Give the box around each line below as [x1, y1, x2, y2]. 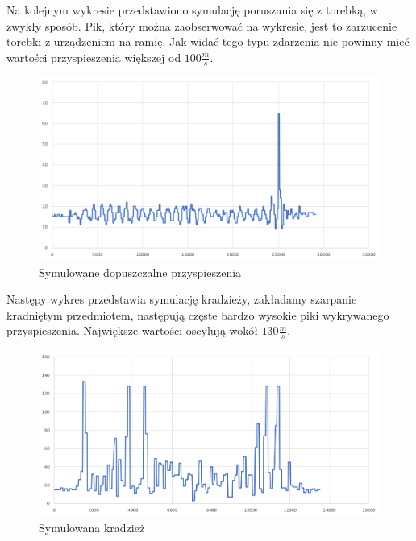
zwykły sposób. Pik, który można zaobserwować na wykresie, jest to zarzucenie [6, 17, 397, 34]
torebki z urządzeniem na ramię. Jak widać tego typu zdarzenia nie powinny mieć [6, 33, 410, 50]
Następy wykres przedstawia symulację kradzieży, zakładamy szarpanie [6, 291, 357, 308]
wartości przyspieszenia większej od [6, 48, 181, 65]
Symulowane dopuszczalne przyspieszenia [39, 263, 242, 280]
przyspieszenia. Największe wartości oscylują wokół [6, 322, 258, 339]
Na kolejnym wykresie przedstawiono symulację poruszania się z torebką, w [6, 2, 378, 18]
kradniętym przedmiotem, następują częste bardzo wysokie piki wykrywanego [6, 306, 389, 323]
